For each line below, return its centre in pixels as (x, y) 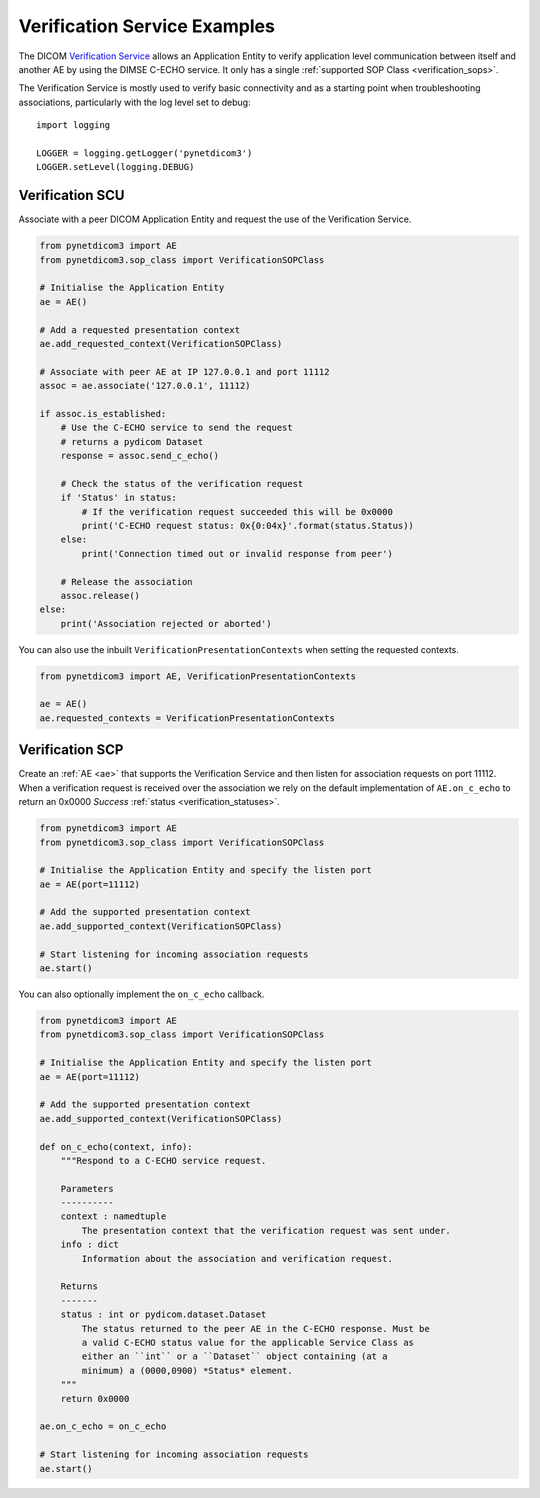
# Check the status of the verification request (182, 483)
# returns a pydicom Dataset (132, 441)
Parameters (87, 1188)
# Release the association (127, 581)
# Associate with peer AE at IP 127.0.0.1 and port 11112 (184, 371)
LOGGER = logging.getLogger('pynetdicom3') (144, 153)
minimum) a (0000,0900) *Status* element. (187, 1370)
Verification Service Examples (146, 26)
